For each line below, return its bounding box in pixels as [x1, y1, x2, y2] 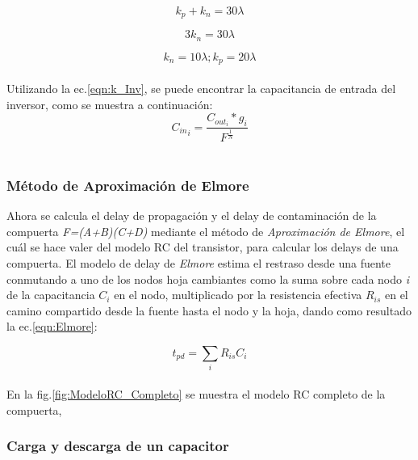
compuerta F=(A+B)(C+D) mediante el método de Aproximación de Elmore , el [6, 222, 405, 239]
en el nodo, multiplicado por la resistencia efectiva [114, 286, 362, 303]
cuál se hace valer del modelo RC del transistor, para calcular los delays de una [6, 238, 399, 255]
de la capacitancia [6, 286, 95, 303]
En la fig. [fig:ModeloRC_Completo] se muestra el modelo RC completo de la [6, 385, 386, 402]
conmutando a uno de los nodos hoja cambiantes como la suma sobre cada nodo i [6, 270, 409, 287]
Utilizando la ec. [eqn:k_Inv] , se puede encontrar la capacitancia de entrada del [6, 79, 396, 96]
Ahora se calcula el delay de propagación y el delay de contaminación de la [6, 207, 377, 224]
